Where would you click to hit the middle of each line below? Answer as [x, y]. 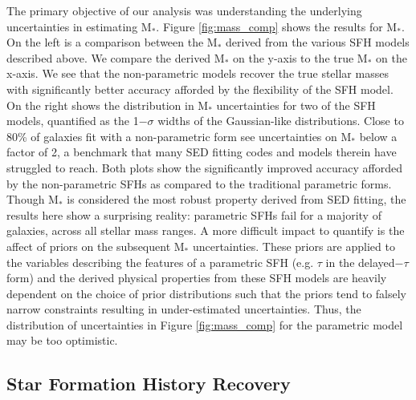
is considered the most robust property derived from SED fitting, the [237, 199]
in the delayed [360, 262]
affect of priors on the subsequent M [96, 246]
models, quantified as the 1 [73, 121]
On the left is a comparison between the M [112, 42]
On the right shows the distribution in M [108, 105]
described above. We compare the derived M [116, 57]
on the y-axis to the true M [300, 57]
